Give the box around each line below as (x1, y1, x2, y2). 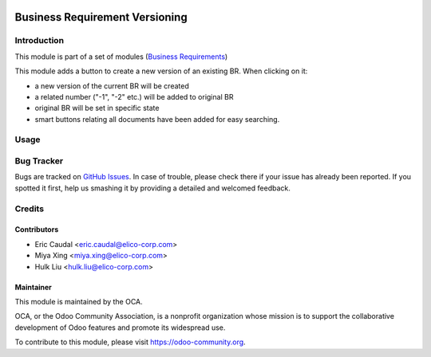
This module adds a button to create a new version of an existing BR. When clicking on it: (14, 66, 308, 76)
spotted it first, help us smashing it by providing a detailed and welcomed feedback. (14, 183, 291, 193)
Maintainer (14, 282, 52, 292)
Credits (14, 203, 44, 214)
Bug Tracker (14, 155, 64, 167)
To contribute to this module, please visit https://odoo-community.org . (14, 337, 247, 347)
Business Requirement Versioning (14, 10, 188, 24)
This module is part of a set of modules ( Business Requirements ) (14, 52, 228, 61)
